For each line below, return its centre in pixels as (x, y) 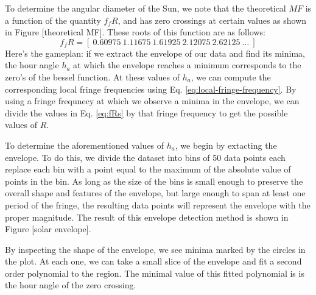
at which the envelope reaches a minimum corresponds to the (187, 65)
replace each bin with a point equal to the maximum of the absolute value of (148, 169)
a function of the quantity (53, 20)
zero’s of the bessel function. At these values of (92, 76)
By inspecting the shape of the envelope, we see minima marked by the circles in (155, 249)
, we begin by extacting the (226, 145)
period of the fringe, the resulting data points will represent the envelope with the (158, 204)
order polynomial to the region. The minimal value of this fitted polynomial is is (155, 273)
